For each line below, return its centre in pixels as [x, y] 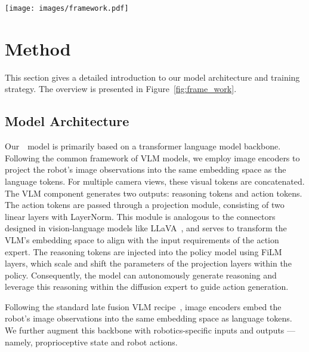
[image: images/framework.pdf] [67, 8]
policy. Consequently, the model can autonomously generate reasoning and [141, 275]
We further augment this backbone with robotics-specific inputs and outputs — [150, 330]
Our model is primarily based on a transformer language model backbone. [143, 146]
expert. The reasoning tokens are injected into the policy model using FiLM [143, 251]
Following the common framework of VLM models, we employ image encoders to [152, 157]
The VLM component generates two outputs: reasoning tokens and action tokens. [154, 193]
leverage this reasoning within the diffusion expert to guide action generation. [147, 287]
